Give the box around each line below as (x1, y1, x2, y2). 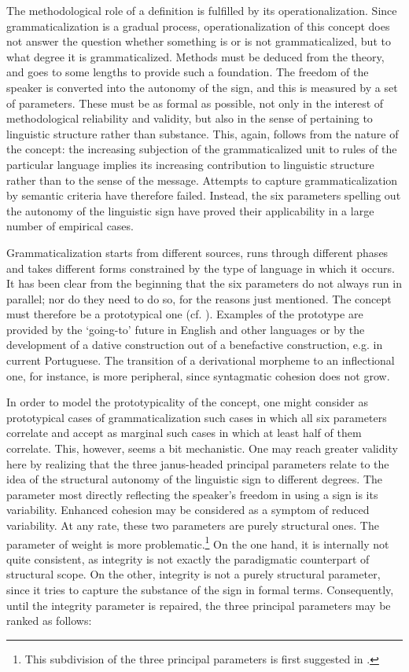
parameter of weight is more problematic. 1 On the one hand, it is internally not (6, 533, 389, 552)
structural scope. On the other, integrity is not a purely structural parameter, (6, 566, 381, 582)
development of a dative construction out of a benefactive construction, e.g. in (6, 336, 383, 353)
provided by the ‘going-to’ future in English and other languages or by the (6, 321, 365, 337)
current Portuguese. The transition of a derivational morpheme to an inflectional (6, 352, 395, 369)
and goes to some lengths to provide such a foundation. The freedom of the (6, 64, 369, 80)
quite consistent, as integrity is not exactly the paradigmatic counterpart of (6, 550, 370, 567)
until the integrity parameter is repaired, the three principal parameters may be (6, 597, 391, 613)
